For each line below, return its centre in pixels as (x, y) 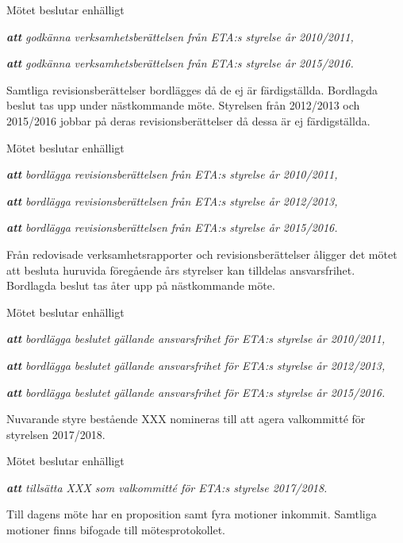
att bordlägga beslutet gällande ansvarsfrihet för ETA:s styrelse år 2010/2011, (196, 339)
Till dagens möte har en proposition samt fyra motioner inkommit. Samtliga (192, 514)
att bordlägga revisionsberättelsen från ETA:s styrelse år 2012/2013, (172, 200)
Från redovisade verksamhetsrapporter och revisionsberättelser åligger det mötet (202, 254)
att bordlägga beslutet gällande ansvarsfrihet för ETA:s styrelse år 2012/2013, (196, 365)
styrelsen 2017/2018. (56, 434)
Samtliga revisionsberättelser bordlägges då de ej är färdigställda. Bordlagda (192, 89)
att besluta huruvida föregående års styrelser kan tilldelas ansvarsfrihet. (181, 270)
